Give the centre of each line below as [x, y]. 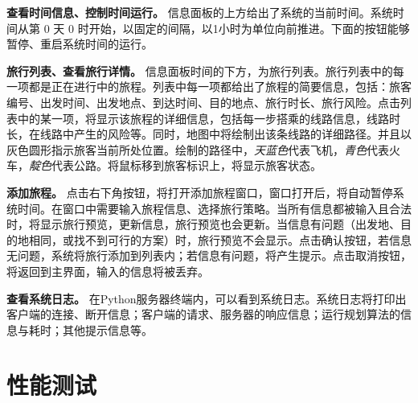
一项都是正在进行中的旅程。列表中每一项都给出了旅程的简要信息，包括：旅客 [209, 86]
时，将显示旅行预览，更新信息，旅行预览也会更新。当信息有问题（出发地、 [203, 224]
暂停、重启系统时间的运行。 [80, 44]
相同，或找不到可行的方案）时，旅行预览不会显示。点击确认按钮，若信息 [220, 239]
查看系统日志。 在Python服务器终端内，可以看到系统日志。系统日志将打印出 [207, 298]
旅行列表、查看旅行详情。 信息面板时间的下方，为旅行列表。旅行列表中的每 [205, 70]
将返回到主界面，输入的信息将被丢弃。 [108, 271]
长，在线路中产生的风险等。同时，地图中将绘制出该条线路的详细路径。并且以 [209, 134]
